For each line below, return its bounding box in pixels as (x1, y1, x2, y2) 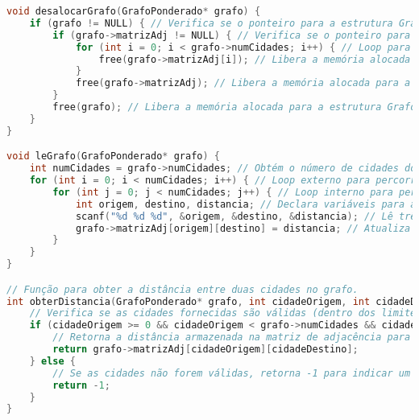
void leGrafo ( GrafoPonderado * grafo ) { (6, 150, 220, 163)
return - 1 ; (52, 379, 110, 391)
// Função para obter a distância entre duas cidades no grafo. (6, 283, 359, 295)
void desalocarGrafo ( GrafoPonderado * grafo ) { (6, 6, 261, 17)
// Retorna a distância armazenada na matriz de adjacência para (52, 331, 411, 344)
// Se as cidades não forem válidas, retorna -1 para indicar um (52, 367, 411, 379)
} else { (29, 355, 76, 367)
